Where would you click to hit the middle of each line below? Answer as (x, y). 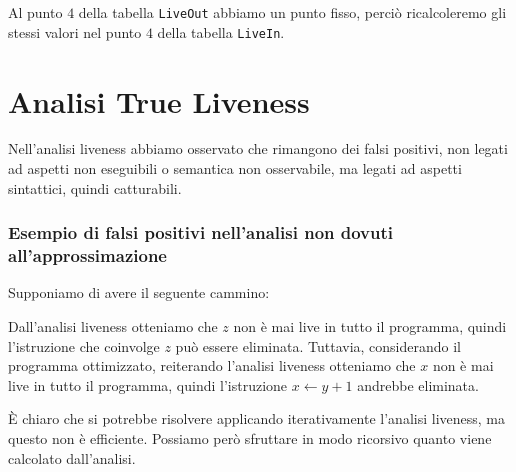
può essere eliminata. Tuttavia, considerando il (318, 345)
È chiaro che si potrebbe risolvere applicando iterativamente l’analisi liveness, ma (256, 418)
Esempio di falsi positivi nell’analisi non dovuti (201, 232)
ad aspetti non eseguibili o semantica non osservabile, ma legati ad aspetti (235, 168)
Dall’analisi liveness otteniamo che (113, 325)
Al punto (35, 12)
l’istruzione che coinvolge (84, 345)
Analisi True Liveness (159, 100)
